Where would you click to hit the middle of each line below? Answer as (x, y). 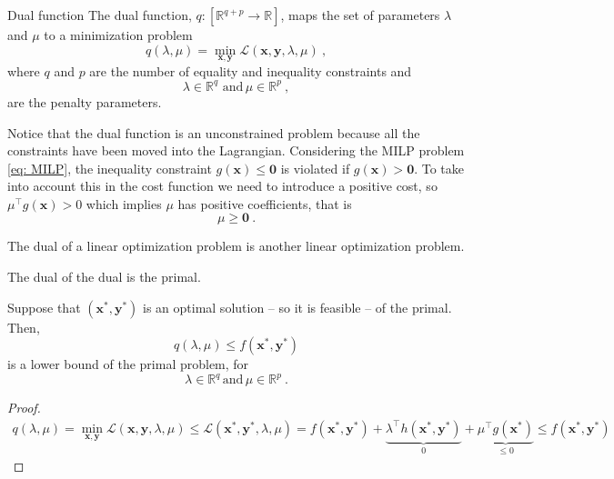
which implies (124, 203)
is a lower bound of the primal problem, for (128, 364)
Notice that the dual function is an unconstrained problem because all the (214, 132)
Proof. (24, 408)
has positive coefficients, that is (265, 203)
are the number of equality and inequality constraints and (251, 70)
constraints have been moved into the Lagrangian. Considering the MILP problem (236, 150)
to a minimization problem (118, 35)
